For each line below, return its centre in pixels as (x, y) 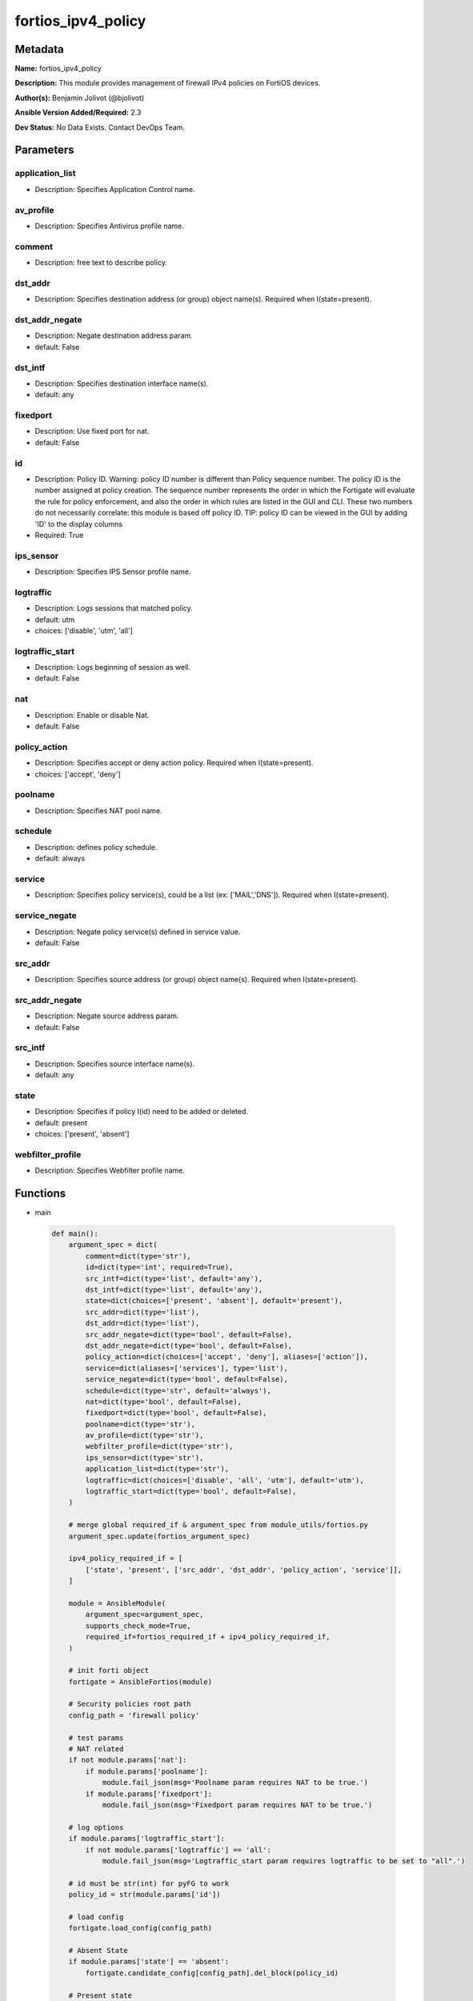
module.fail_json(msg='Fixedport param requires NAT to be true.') (237, 1805)
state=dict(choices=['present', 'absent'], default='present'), (214, 1301)
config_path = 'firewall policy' (134, 1715)
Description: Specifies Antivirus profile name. (109, 226)
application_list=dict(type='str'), (157, 1469)
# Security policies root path (130, 1704)
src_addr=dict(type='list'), (142, 1312)
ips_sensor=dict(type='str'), (144, 1458)
